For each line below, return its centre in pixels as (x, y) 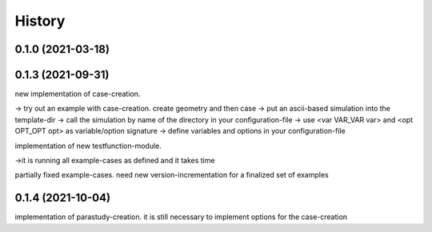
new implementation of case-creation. (78, 94)
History (40, 21)
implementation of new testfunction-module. (88, 146)
